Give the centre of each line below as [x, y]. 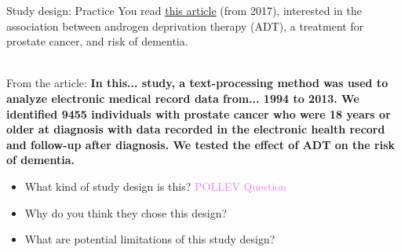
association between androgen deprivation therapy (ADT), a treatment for [185, 26]
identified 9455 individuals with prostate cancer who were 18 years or [199, 113]
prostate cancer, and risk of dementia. [97, 41]
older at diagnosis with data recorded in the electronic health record [196, 129]
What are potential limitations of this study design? [150, 239]
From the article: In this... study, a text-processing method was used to [197, 83]
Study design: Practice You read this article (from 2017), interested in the [184, 10]
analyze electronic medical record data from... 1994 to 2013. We [183, 98]
